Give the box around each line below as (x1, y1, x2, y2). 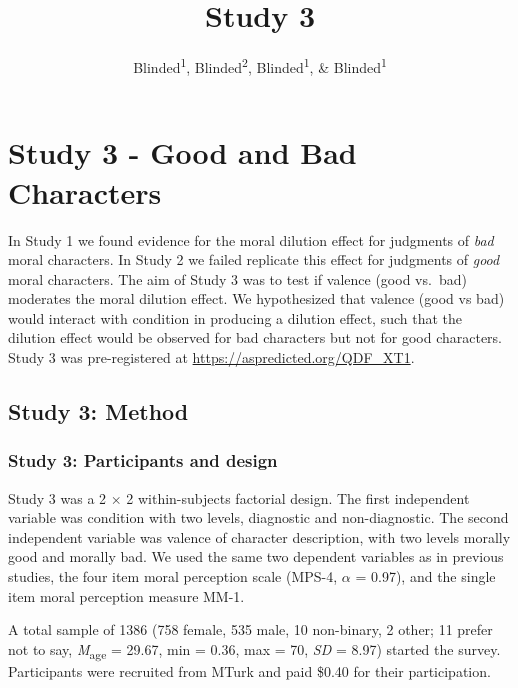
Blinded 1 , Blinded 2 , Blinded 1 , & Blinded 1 (133, 54, 387, 77)
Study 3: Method (8, 396, 189, 427)
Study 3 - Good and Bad (8, 132, 357, 173)
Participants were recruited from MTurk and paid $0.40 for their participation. (8, 660, 491, 681)
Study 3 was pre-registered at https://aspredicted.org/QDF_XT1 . (8, 347, 415, 368)
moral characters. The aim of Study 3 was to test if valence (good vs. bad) (8, 268, 467, 289)
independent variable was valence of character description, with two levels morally (8, 526, 511, 547)
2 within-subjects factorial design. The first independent (126, 487, 470, 508)
